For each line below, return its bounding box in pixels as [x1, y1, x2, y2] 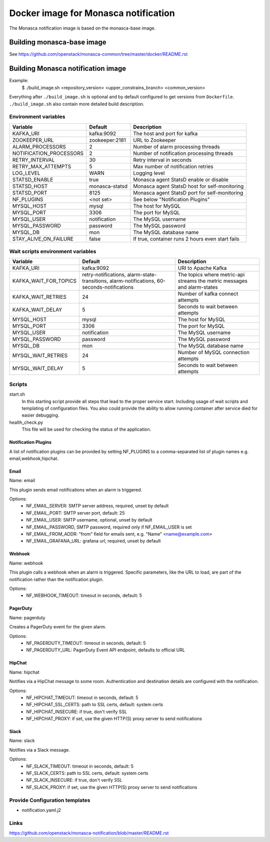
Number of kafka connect [177, 290, 238, 297]
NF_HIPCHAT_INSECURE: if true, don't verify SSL [26, 709, 127, 715]
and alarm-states [177, 284, 218, 291]
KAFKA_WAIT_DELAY [12, 306, 62, 313]
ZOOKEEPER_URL [12, 136, 54, 143]
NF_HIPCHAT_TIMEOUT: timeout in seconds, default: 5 [26, 695, 138, 701]
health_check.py [9, 419, 43, 425]
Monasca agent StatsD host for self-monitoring [133, 183, 244, 190]
